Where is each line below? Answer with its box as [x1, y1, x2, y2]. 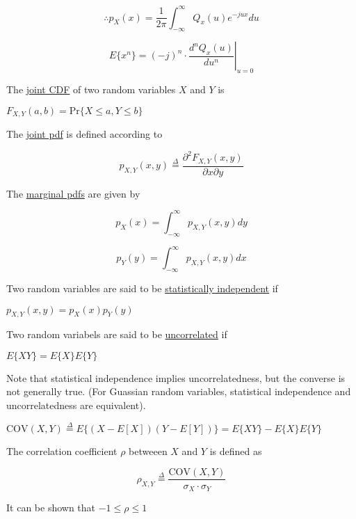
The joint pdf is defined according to [6, 127, 163, 141]
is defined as [209, 443, 262, 458]
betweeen [129, 443, 168, 458]
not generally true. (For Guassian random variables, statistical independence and [6, 384, 351, 399]
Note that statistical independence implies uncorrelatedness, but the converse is [6, 370, 346, 385]
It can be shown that [6, 500, 96, 514]
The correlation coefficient [6, 443, 118, 458]
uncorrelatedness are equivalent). [6, 398, 146, 413]
